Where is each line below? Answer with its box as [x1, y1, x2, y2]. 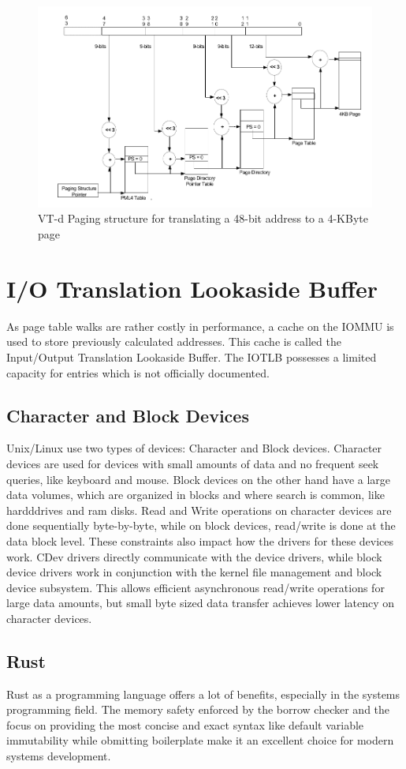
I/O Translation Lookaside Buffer [6, 272, 378, 304]
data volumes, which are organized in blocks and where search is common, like [6, 486, 385, 503]
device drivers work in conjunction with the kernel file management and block [6, 564, 382, 580]
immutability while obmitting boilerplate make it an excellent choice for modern [6, 732, 394, 748]
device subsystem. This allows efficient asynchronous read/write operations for [6, 579, 385, 595]
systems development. [6, 748, 111, 764]
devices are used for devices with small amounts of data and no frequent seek [6, 455, 379, 471]
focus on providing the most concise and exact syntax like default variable [6, 716, 364, 733]
